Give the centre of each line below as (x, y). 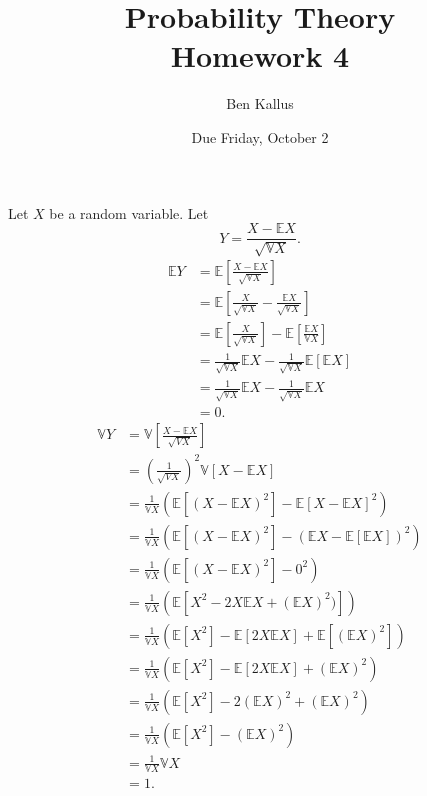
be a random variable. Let (129, 212)
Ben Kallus (260, 103)
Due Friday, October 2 (260, 136)
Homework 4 (260, 55)
